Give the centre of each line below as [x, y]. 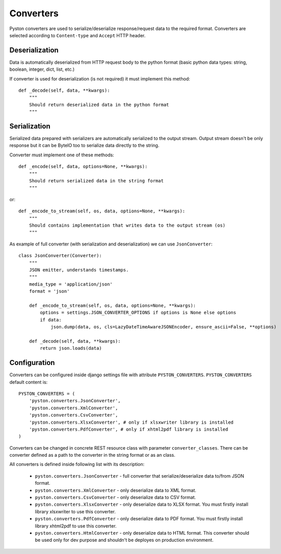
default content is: [29, 382]
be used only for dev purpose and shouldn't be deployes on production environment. [124, 540]
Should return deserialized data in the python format [99, 105]
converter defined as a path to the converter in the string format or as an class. [92, 455]
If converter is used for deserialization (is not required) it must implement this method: [100, 78]
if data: [51, 320]
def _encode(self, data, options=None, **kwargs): [83, 167]
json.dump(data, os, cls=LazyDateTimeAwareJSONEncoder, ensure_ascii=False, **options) [164, 327]
